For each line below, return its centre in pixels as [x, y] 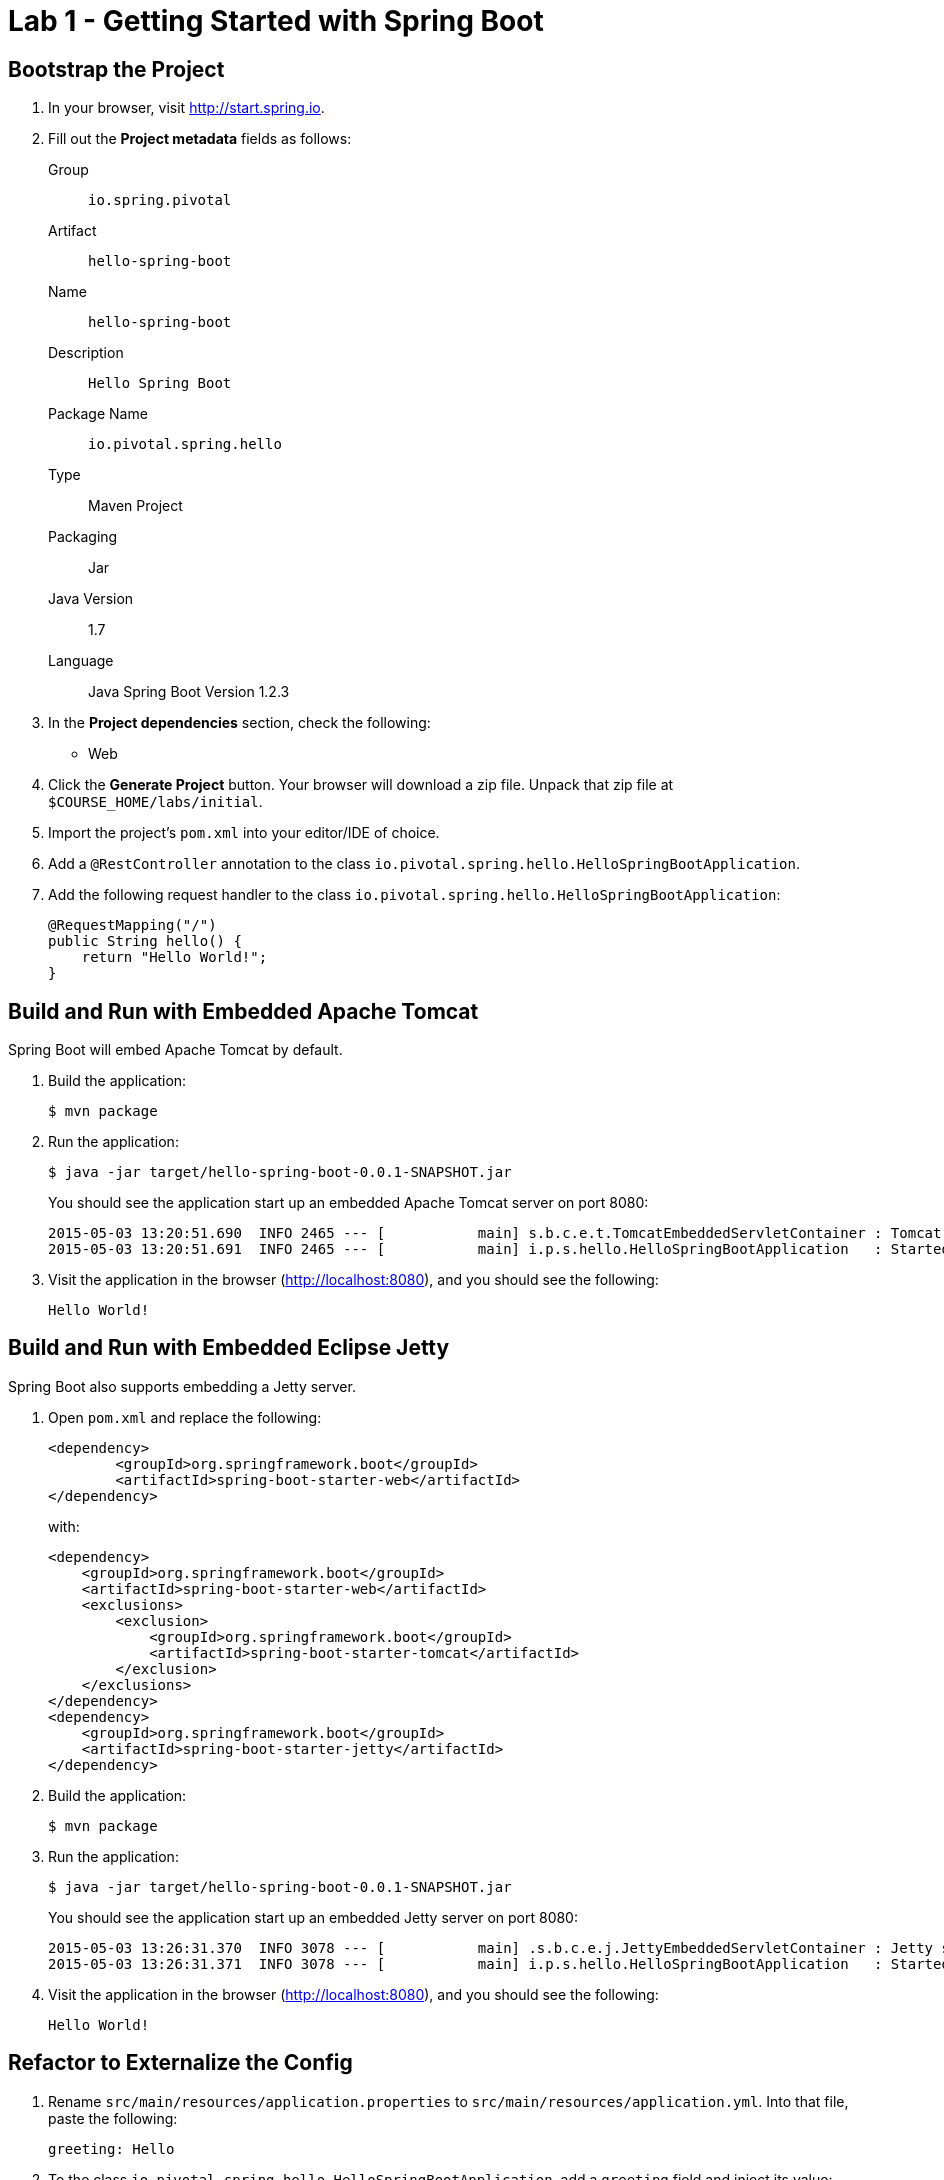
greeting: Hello [111, 2148]
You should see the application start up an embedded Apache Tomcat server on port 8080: [348, 1203]
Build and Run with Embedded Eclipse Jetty [229, 1348]
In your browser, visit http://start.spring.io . [186, 108]
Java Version [91, 599]
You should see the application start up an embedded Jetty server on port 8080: [313, 1917]
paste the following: [113, 2118]
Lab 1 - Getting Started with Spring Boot [276, 21]
